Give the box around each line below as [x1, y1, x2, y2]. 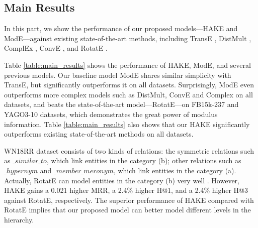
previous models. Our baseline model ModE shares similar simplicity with [4, 69, 231, 80]
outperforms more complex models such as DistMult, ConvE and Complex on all [4, 89, 253, 99]
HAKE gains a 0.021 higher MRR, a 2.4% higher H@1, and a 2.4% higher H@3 [4, 185, 248, 195]
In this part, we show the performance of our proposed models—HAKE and [4, 23, 238, 34]
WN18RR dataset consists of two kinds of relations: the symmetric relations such [4, 145, 254, 156]
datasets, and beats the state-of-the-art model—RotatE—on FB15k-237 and [4, 99, 239, 109]
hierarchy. [4, 214, 34, 224]
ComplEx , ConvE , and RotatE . [4, 43, 108, 53]
